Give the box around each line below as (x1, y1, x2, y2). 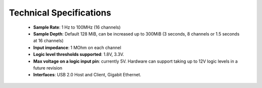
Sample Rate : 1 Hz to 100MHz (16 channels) (33, 24, 121, 30)
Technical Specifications (9, 7, 112, 18)
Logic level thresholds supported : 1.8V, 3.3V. (33, 52, 124, 57)
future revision (33, 65, 63, 70)
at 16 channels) (33, 38, 64, 44)
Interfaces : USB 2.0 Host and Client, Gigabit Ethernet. (33, 72, 142, 78)
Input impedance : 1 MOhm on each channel (33, 44, 121, 51)
